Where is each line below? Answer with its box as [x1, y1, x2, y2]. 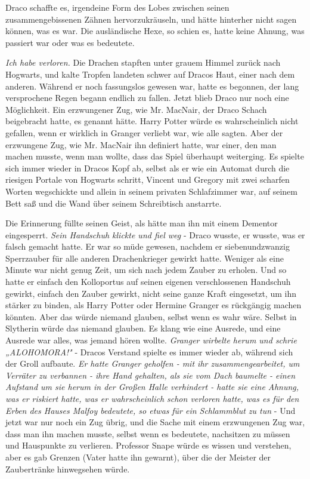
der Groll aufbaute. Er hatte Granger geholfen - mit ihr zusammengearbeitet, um [5, 357, 300, 370]
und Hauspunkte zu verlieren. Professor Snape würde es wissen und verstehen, [5, 439, 292, 452]
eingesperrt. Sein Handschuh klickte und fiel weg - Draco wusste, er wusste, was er [5, 228, 305, 241]
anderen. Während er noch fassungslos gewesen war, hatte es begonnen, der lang [5, 79, 299, 92]
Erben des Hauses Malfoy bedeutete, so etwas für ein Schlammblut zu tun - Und [5, 404, 296, 416]
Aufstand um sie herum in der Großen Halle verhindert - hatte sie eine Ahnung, [5, 380, 299, 393]
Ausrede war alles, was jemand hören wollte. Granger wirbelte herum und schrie [5, 334, 297, 346]
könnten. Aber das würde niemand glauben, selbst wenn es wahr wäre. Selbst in [5, 310, 297, 323]
